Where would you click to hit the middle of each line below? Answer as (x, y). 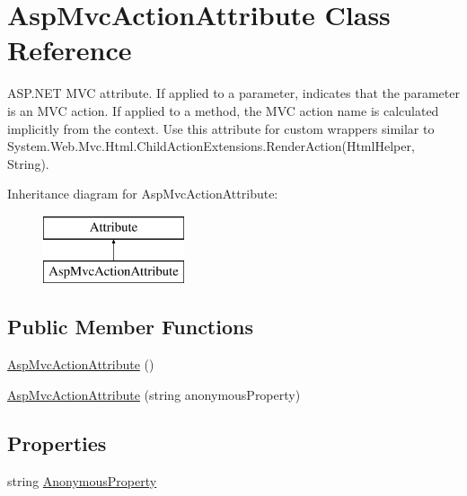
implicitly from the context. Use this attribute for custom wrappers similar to (221, 128)
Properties (57, 443)
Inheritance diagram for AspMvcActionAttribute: (143, 194)
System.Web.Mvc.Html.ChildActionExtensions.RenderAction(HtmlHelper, (211, 146)
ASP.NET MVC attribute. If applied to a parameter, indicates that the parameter (233, 93)
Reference (70, 50)
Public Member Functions (130, 327)
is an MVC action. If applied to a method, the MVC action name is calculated (223, 110)
